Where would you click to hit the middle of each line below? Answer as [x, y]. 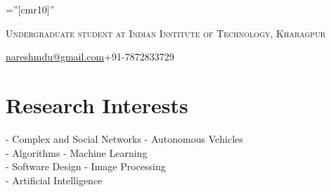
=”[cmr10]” [30, 9]
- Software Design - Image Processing [86, 166]
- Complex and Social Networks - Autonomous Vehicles [124, 138]
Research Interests [97, 104]
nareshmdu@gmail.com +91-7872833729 [90, 57]
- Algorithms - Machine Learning [77, 152]
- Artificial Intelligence [54, 180]
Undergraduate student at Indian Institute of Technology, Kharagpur [166, 33]
